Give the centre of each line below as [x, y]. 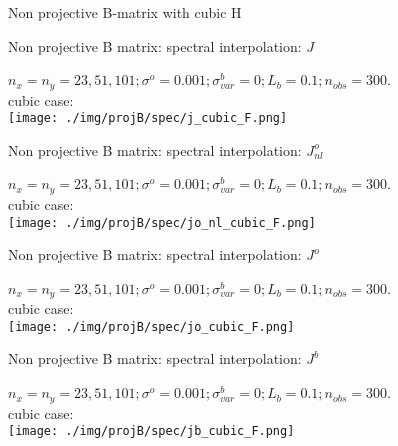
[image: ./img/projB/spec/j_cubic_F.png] [148, 118]
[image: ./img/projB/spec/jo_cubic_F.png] [151, 326]
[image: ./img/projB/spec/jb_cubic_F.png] [151, 431]
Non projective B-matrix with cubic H [125, 12]
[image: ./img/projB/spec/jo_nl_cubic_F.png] [162, 222]
